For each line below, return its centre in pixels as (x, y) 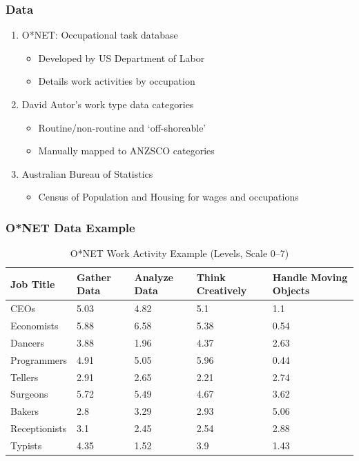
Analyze (154, 277)
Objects (291, 290)
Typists (26, 445)
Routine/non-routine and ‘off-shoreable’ (122, 127)
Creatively (222, 290)
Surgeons (29, 394)
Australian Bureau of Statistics (87, 173)
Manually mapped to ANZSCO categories (126, 151)
